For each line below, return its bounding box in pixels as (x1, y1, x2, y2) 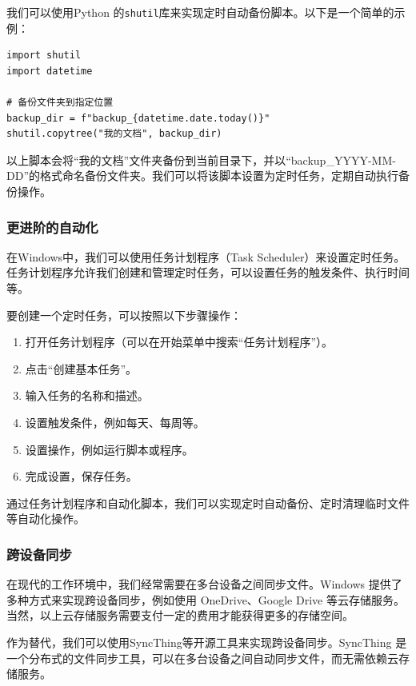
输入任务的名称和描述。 (25, 387, 149, 404)
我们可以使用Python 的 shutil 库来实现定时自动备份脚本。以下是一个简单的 (6, 4, 394, 20)
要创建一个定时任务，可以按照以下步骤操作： (6, 306, 242, 323)
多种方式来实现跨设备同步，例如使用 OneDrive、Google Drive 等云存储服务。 (6, 591, 405, 608)
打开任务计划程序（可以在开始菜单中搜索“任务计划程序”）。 (25, 333, 334, 350)
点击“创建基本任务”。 (25, 360, 138, 377)
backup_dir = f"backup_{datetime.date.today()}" (6, 112, 270, 124)
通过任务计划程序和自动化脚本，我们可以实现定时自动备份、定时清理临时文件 (6, 494, 410, 511)
